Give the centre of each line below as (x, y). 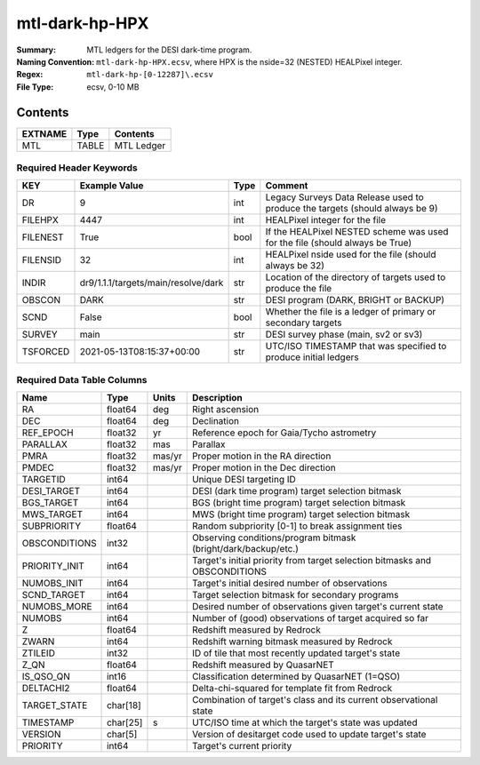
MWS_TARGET (52, 514)
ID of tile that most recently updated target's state (296, 653)
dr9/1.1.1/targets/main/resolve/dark (152, 283)
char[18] (124, 705)
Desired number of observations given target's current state (317, 607)
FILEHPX (40, 220)
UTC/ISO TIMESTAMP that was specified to (356, 347)
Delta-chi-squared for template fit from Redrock (292, 689)
